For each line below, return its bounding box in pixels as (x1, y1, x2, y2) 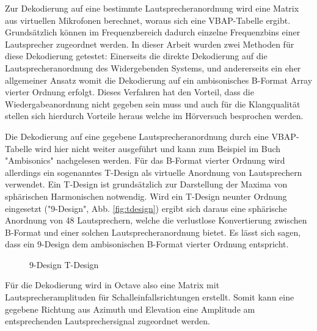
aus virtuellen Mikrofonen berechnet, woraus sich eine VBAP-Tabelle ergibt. (5, 13, 291, 26)
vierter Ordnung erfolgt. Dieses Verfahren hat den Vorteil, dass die (5, 85, 254, 98)
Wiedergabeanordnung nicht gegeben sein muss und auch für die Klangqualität (5, 97, 301, 110)
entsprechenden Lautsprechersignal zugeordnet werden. (5, 315, 210, 327)
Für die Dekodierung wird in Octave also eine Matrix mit (5, 278, 220, 291)
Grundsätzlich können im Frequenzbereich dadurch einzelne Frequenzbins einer (5, 26, 301, 38)
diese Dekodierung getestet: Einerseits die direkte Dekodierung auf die (5, 49, 268, 62)
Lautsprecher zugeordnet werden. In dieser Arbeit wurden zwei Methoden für (5, 37, 294, 50)
